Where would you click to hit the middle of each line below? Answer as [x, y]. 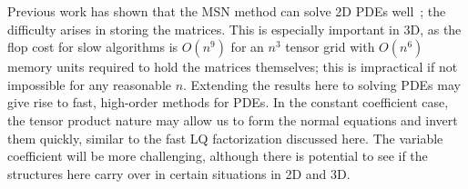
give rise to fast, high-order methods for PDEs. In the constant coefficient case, [228, 102]
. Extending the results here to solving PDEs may [322, 84]
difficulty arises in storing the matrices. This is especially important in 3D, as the [234, 29]
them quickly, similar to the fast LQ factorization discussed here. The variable [225, 138]
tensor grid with [330, 47]
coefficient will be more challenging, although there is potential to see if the [218, 156]
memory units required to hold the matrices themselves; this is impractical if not [233, 67]
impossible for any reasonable [89, 84]
